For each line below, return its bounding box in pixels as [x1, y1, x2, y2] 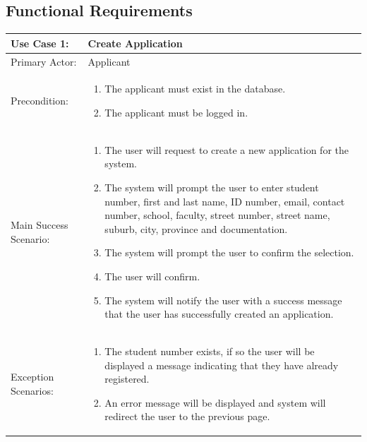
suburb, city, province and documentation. [104, 221, 288, 236]
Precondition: [11, 93, 68, 108]
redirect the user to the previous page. [104, 409, 270, 424]
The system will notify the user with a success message [104, 292, 342, 307]
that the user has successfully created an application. [104, 306, 334, 321]
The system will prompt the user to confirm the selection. [104, 245, 354, 260]
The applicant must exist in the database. [104, 81, 286, 96]
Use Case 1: [11, 35, 69, 50]
